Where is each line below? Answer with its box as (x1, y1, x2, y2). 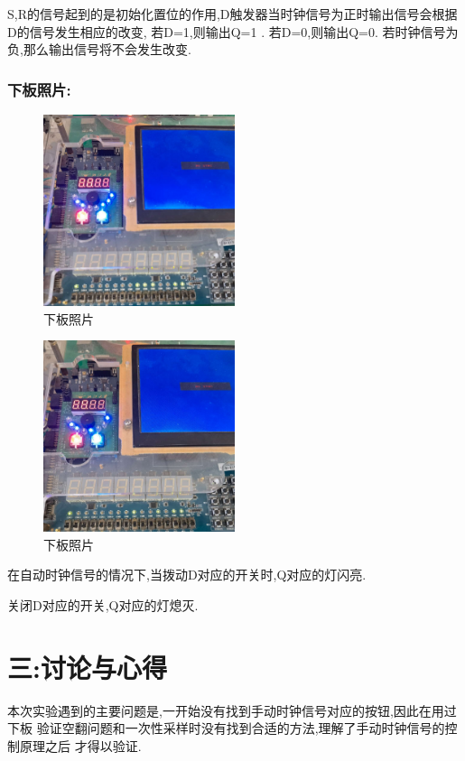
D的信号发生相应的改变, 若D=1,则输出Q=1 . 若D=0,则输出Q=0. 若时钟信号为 (7, 22, 459, 41)
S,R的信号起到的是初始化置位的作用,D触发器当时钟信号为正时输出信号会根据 (7, 5, 458, 23)
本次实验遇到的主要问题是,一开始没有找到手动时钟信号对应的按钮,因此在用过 (7, 701, 457, 719)
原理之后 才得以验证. (19, 736, 142, 755)
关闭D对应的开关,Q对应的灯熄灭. (7, 595, 199, 614)
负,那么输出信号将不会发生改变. (7, 40, 191, 59)
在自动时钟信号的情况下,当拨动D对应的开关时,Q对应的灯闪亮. (7, 565, 367, 584)
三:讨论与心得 (7, 648, 167, 685)
